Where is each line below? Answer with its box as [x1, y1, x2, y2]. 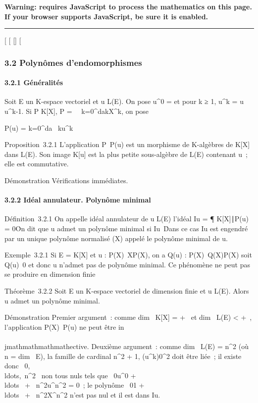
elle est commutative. [4, 158, 69, 169]
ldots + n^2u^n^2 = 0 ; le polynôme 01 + [4, 380, 145, 390]
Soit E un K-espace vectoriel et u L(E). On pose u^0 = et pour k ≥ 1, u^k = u [4, 96, 244, 106]
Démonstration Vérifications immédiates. [4, 175, 128, 185]
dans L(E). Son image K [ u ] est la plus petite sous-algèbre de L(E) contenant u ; [4, 149, 248, 159]
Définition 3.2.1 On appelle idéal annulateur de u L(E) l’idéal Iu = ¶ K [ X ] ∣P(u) [4, 213, 249, 224]
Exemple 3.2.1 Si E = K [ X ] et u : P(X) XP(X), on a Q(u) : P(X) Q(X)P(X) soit [4, 250, 252, 260]
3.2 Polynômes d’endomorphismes [4, 56, 142, 68]
